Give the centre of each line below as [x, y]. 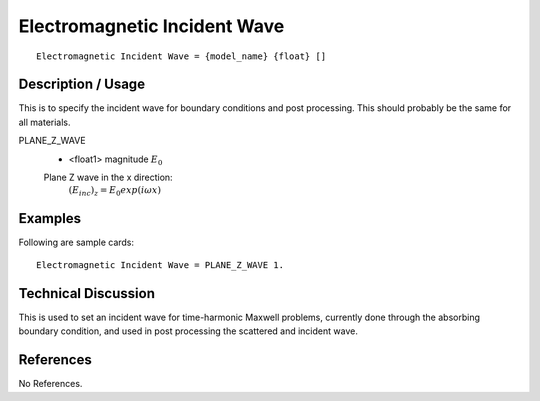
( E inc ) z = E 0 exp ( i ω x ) [115, 192]
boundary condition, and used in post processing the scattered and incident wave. [188, 331]
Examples [50, 218]
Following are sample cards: [76, 242]
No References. [50, 384]
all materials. [44, 122]
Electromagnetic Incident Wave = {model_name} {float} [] [181, 56]
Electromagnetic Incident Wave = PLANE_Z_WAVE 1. [160, 265]
